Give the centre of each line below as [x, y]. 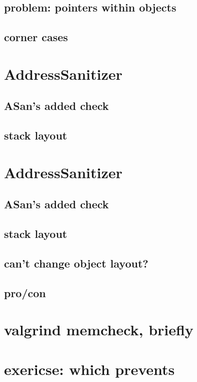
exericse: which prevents [89, 369]
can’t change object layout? [76, 263]
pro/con [25, 292]
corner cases [36, 37]
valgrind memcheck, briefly [99, 330]
